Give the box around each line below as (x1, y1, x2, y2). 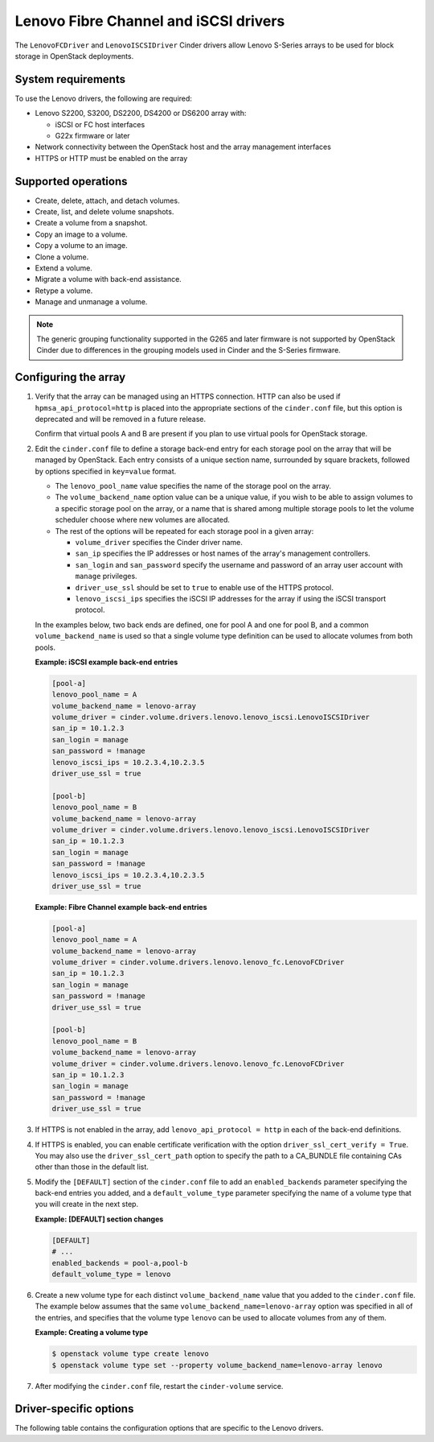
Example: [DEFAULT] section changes (35, 1214, 164, 1224)
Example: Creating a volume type (35, 1328, 149, 1337)
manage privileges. (75, 572, 137, 581)
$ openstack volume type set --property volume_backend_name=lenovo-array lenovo (51, 1361, 383, 1370)
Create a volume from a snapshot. (35, 218, 148, 228)
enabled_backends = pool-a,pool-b (51, 1258, 188, 1267)
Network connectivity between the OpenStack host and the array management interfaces (35, 142, 331, 152)
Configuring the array (14, 370, 126, 384)
